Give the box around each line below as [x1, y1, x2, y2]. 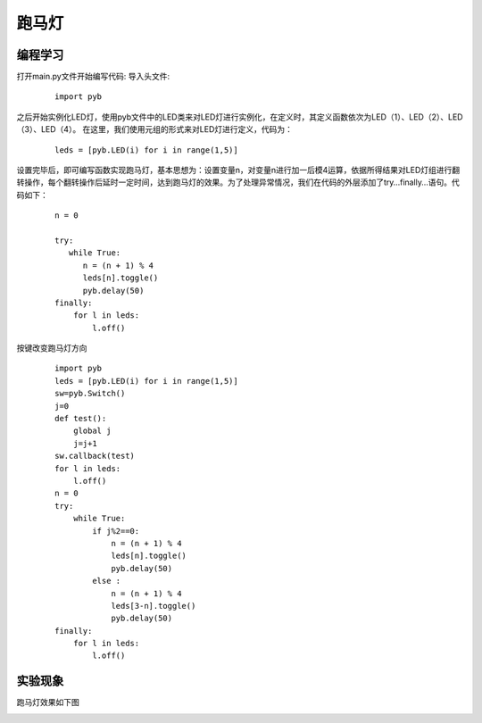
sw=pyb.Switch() [54, 388, 126, 399]
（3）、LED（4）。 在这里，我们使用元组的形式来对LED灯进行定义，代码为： [16, 124, 294, 135]
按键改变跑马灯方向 [16, 343, 87, 353]
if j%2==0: [92, 526, 140, 536]
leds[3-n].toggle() [111, 601, 196, 611]
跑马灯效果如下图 [16, 697, 79, 708]
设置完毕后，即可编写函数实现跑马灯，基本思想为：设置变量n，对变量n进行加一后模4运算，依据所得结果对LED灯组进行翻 [16, 165, 461, 176]
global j [72, 426, 112, 436]
